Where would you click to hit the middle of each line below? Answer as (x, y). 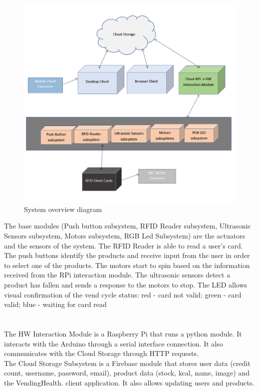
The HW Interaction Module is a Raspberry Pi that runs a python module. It (123, 333)
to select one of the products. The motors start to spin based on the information (127, 265)
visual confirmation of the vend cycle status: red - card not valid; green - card (123, 294)
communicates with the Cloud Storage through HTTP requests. (101, 353)
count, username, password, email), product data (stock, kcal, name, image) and (127, 373)
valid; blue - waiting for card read (55, 304)
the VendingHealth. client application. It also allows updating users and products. (129, 382)
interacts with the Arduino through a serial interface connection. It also (114, 343)
